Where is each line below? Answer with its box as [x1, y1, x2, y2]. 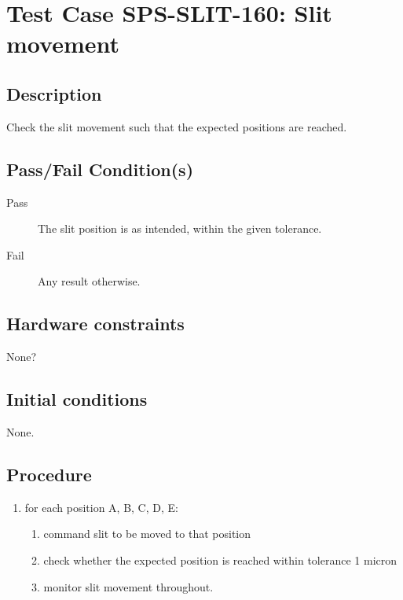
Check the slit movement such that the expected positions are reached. [6, 118, 347, 134]
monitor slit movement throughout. [43, 578, 214, 594]
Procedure [6, 462, 92, 486]
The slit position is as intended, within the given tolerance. [38, 220, 322, 237]
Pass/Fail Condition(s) [6, 156, 194, 181]
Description [6, 81, 102, 105]
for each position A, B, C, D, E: [24, 499, 178, 515]
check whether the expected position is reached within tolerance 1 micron [43, 551, 398, 568]
